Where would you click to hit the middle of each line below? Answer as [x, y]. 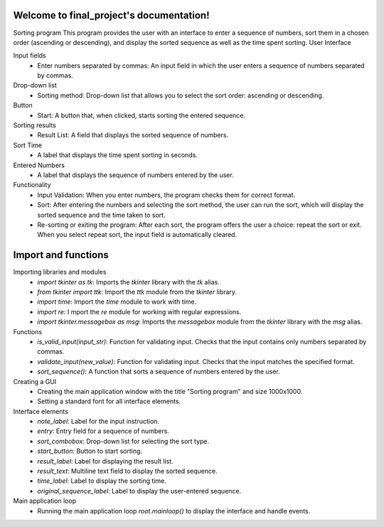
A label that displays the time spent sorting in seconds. [118, 155]
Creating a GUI [35, 381]
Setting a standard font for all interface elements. [109, 401]
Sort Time [28, 145]
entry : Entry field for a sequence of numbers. [103, 431]
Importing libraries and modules [60, 272]
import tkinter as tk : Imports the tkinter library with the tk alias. [129, 282]
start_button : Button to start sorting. [90, 451]
